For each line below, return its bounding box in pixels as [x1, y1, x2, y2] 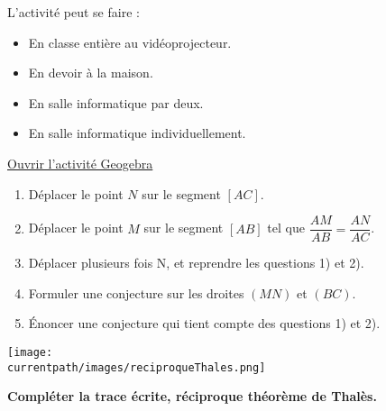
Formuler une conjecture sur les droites [28, 283, 244, 302]
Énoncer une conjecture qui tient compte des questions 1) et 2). [28, 314, 381, 333]
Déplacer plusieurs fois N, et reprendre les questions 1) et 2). [28, 253, 364, 272]
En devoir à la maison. [28, 63, 153, 82]
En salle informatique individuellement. [28, 123, 246, 142]
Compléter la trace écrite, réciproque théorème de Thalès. [7, 387, 377, 406]
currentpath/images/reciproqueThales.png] [7, 361, 266, 374]
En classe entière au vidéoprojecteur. [28, 32, 232, 51]
